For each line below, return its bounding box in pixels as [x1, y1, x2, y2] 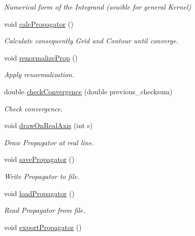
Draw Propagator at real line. [4, 137, 94, 147]
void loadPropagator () [4, 188, 75, 198]
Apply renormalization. [4, 69, 74, 80]
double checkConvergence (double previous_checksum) [4, 86, 173, 96]
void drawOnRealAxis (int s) [4, 120, 93, 131]
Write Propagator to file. [4, 170, 79, 181]
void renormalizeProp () [4, 52, 78, 63]
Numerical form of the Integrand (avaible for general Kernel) [4, 2, 191, 12]
